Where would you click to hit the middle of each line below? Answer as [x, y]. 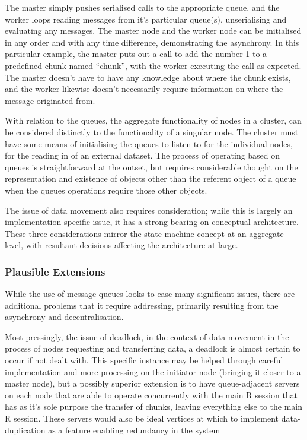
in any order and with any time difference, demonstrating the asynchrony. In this [152, 42]
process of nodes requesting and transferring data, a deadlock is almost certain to [153, 348]
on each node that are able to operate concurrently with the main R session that [151, 395]
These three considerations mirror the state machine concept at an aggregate [144, 233]
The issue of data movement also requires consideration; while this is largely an [149, 210]
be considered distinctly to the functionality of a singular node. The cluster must [152, 132]
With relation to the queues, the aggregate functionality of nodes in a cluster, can [153, 120]
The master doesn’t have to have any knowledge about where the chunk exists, [148, 77]
